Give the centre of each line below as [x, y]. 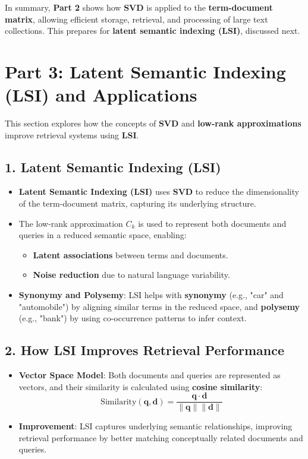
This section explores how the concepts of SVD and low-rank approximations [153, 123]
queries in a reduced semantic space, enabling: [103, 235]
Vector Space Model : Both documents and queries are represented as [150, 375]
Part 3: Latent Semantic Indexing [145, 71]
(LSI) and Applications [101, 95]
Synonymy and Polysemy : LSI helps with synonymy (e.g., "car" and [151, 295]
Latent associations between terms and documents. [131, 254]
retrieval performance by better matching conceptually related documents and [161, 437]
